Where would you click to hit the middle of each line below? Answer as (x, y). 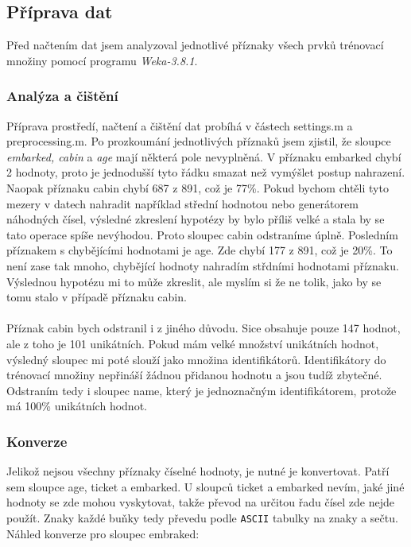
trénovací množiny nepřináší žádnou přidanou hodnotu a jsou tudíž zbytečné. (194, 375)
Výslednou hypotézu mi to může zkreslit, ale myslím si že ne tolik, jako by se (194, 281)
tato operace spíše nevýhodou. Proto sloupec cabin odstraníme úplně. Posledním (202, 234)
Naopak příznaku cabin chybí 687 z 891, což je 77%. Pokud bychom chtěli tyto (198, 187)
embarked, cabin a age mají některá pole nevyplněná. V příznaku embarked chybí (204, 156)
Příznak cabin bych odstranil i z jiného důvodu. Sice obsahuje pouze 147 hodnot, (204, 328)
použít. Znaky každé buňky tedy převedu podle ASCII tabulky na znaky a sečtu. (202, 517)
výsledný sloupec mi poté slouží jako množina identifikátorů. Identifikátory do (196, 359)
